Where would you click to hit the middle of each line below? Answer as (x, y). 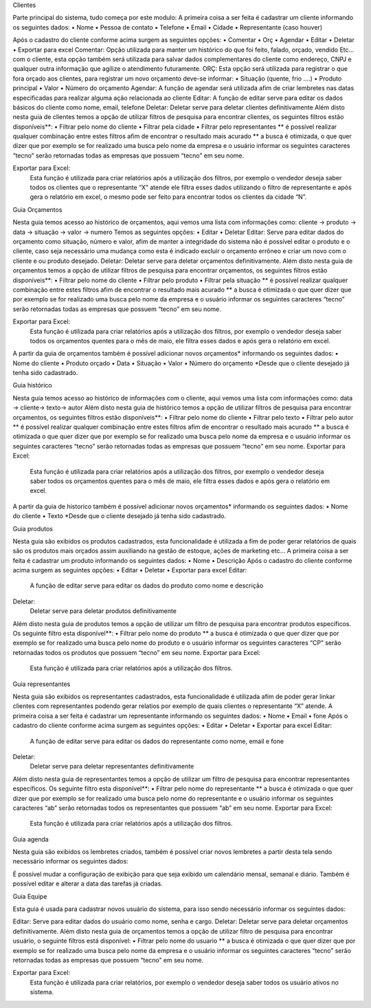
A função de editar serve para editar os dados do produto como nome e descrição (147, 586)
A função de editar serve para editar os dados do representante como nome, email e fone (157, 741)
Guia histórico (32, 385)
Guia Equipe (30, 896)
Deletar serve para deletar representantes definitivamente (112, 766)
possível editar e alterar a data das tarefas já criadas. (88, 883)
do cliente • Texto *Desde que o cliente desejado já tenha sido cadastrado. (120, 516)
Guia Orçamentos (37, 209)
